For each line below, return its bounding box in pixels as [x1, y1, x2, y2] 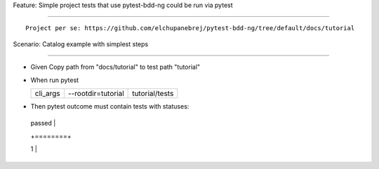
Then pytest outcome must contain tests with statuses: [30, 102, 189, 110]
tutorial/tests [132, 88, 174, 98]
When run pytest [30, 76, 79, 84]
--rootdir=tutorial [67, 88, 124, 98]
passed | [30, 119, 56, 128]
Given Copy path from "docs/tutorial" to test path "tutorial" [30, 63, 201, 72]
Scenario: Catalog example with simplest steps [13, 39, 149, 48]
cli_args [34, 88, 60, 98]
